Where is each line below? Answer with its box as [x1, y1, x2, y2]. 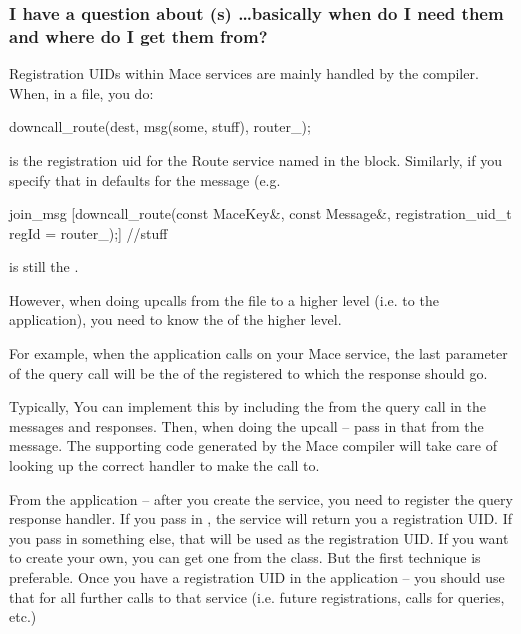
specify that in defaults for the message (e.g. [9, 169, 281, 190]
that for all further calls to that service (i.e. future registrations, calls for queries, [9, 586, 505, 607]
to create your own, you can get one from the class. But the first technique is [9, 547, 481, 568]
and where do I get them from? [9, 23, 268, 48]
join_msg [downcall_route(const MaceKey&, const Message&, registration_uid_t [9, 203, 512, 224]
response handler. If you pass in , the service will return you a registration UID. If [9, 508, 512, 529]
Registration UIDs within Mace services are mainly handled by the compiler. [9, 63, 479, 84]
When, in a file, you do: [9, 82, 154, 103]
